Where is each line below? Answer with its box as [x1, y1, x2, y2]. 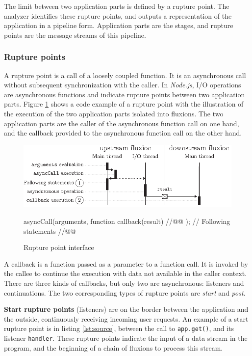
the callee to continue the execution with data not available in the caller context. [4, 268, 247, 278]
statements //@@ [24, 225, 76, 236]
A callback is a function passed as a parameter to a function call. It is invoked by [4, 258, 248, 269]
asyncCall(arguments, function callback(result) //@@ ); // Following [24, 216, 230, 226]
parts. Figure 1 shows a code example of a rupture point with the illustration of [4, 99, 244, 109]
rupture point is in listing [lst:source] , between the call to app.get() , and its [4, 323, 234, 333]
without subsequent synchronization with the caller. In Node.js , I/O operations [4, 80, 241, 90]
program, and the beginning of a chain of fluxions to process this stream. [4, 342, 223, 353]
